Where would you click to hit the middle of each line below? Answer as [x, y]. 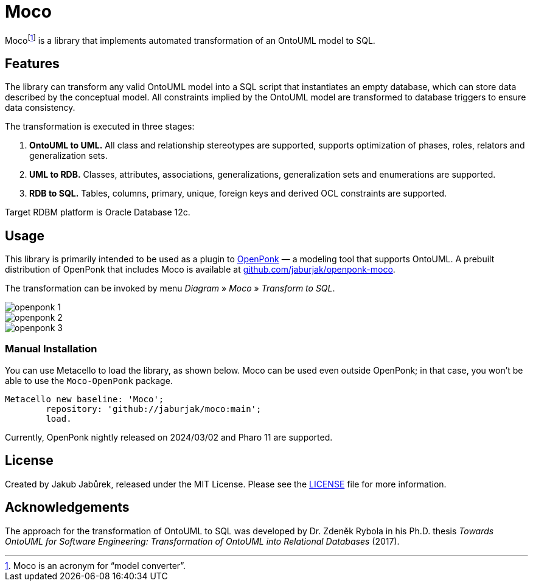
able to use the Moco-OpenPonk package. [89, 380]
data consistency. [40, 108]
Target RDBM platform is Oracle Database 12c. [98, 212]
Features [32, 63]
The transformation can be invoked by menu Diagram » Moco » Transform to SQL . [170, 288]
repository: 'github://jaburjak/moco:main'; [154, 409]
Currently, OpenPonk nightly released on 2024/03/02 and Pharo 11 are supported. [169, 437]
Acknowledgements [67, 508]
